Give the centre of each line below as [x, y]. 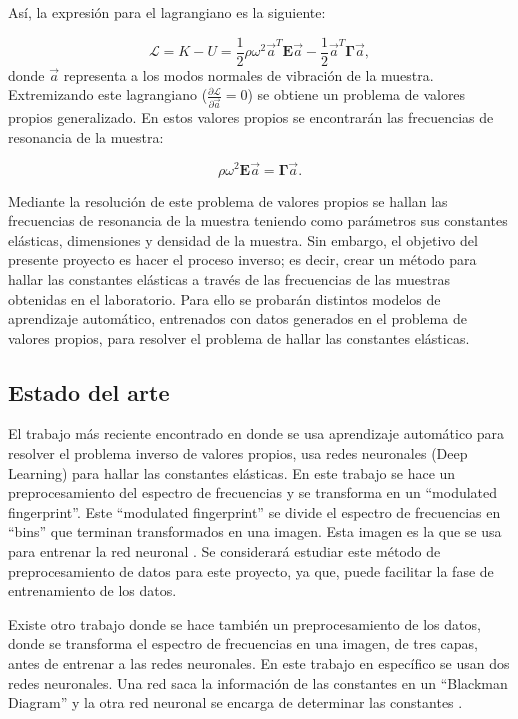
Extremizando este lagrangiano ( [108, 94]
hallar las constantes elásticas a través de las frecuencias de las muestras [229, 278]
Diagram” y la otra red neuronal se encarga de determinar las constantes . [235, 702]
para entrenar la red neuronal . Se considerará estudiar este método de [224, 551]
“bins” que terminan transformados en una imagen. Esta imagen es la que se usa [255, 531]
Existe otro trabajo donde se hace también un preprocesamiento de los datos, [244, 623]
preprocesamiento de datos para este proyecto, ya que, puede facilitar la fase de [251, 570]
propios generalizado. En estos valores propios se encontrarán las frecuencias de [251, 117]
